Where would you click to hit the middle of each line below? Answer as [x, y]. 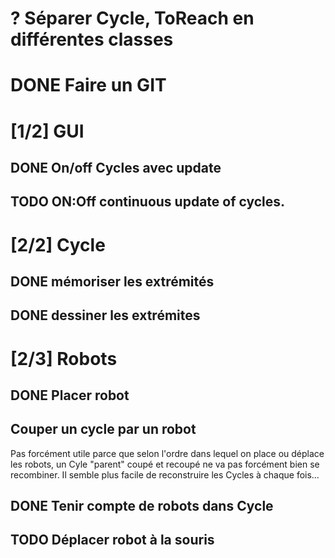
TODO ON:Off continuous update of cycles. [148, 202]
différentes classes [92, 39]
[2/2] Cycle [58, 244]
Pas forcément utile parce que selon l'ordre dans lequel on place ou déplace [167, 453]
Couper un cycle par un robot [103, 429]
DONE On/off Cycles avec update [116, 167]
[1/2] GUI [47, 131]
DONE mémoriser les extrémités [112, 281]
